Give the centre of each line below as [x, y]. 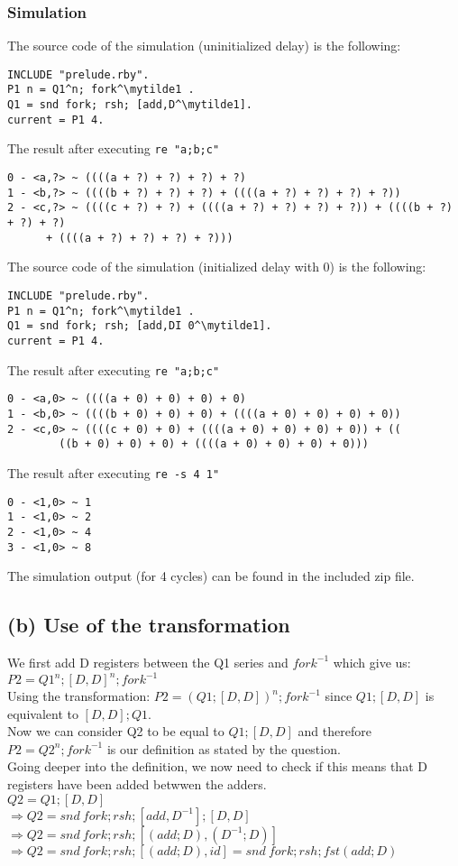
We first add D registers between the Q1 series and [148, 662]
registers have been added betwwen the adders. [137, 784]
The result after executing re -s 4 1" [114, 472]
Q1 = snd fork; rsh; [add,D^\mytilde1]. [130, 105]
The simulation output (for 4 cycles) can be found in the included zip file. [211, 576]
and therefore [334, 731]
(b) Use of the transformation [149, 625]
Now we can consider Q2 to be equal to [116, 731]
